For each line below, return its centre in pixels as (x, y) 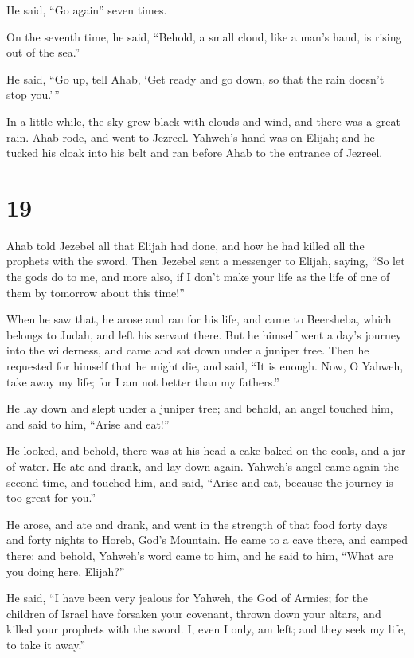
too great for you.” (51, 497)
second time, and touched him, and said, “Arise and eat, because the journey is (200, 482)
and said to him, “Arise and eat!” (88, 423)
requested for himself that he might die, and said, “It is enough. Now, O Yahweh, (205, 366)
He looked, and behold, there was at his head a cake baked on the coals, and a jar (206, 450)
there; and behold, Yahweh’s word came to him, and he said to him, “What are (200, 555)
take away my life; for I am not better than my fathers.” (143, 381)
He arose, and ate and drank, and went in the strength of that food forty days (197, 524)
